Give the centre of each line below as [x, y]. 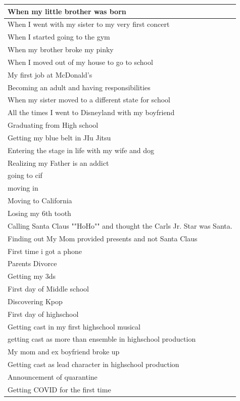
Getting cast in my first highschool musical [74, 326]
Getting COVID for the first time [59, 389]
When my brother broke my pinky [61, 49]
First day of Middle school [49, 289]
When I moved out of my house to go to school [80, 62]
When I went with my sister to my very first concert [89, 24]
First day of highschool [43, 314]
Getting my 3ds [32, 276]
